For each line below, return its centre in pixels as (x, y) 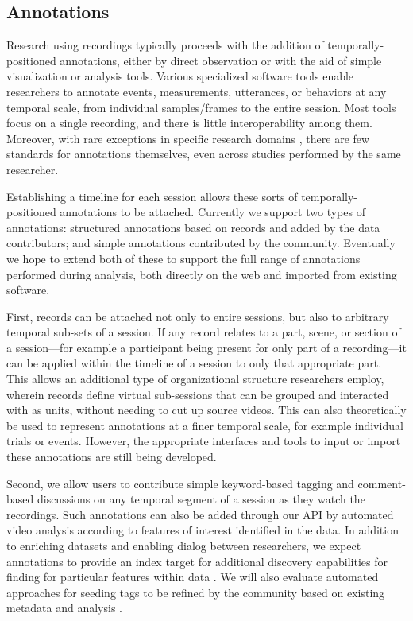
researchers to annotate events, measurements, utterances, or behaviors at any (197, 91)
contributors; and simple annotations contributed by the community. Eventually (201, 243)
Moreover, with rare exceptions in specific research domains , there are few (188, 138)
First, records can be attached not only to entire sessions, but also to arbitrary (198, 316)
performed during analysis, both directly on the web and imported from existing (202, 274)
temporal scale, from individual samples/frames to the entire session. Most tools (201, 107)
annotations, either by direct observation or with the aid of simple (221, 60)
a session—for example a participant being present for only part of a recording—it (206, 347)
